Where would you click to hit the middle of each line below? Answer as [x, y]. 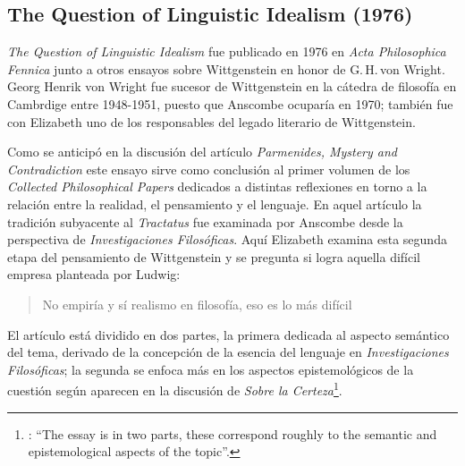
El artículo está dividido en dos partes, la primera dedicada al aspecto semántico [228, 334]
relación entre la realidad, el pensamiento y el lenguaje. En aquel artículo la [215, 203]
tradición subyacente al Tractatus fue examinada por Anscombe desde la [205, 221]
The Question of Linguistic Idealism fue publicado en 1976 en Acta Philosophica [227, 51]
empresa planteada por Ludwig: [94, 274]
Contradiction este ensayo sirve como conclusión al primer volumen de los [209, 169]
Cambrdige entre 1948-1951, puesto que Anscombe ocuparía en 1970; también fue [230, 103]
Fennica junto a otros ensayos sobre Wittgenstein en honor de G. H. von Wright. [226, 68]
